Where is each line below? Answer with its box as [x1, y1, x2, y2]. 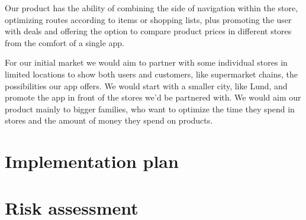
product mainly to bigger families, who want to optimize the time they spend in [5, 102, 295, 115]
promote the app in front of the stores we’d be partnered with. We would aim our [5, 91, 301, 103]
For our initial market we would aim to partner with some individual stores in [5, 56, 288, 69]
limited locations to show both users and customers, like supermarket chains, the [5, 67, 298, 80]
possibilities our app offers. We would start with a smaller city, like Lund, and [5, 79, 288, 92]
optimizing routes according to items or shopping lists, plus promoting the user [5, 13, 292, 25]
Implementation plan [5, 149, 179, 173]
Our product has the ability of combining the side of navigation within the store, [5, 2, 298, 14]
